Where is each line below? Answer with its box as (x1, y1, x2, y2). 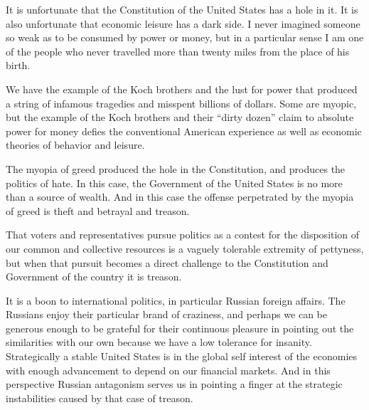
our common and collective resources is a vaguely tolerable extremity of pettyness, (6, 241, 364, 256)
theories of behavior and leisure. (6, 137, 145, 152)
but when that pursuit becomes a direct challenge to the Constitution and (6, 255, 328, 270)
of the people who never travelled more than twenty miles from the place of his (6, 43, 350, 58)
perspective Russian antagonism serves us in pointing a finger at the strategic (6, 377, 343, 391)
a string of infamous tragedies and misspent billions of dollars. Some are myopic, (6, 95, 357, 110)
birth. (6, 58, 31, 73)
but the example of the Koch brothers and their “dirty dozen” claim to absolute (6, 110, 354, 125)
